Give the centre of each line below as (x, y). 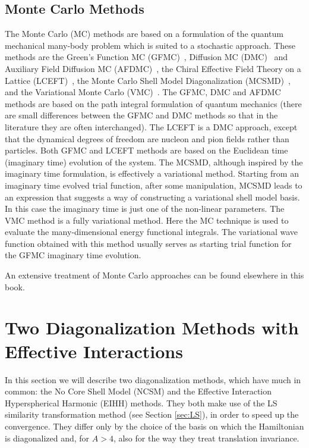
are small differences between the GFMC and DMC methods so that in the (141, 115)
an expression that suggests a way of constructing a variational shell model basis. (152, 197)
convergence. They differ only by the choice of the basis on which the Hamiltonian (154, 426)
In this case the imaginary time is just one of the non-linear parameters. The (145, 209)
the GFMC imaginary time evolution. (73, 255)
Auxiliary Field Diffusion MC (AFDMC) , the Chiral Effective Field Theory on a (153, 68)
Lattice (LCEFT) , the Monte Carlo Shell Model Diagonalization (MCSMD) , (148, 80)
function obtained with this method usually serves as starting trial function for (148, 243)
